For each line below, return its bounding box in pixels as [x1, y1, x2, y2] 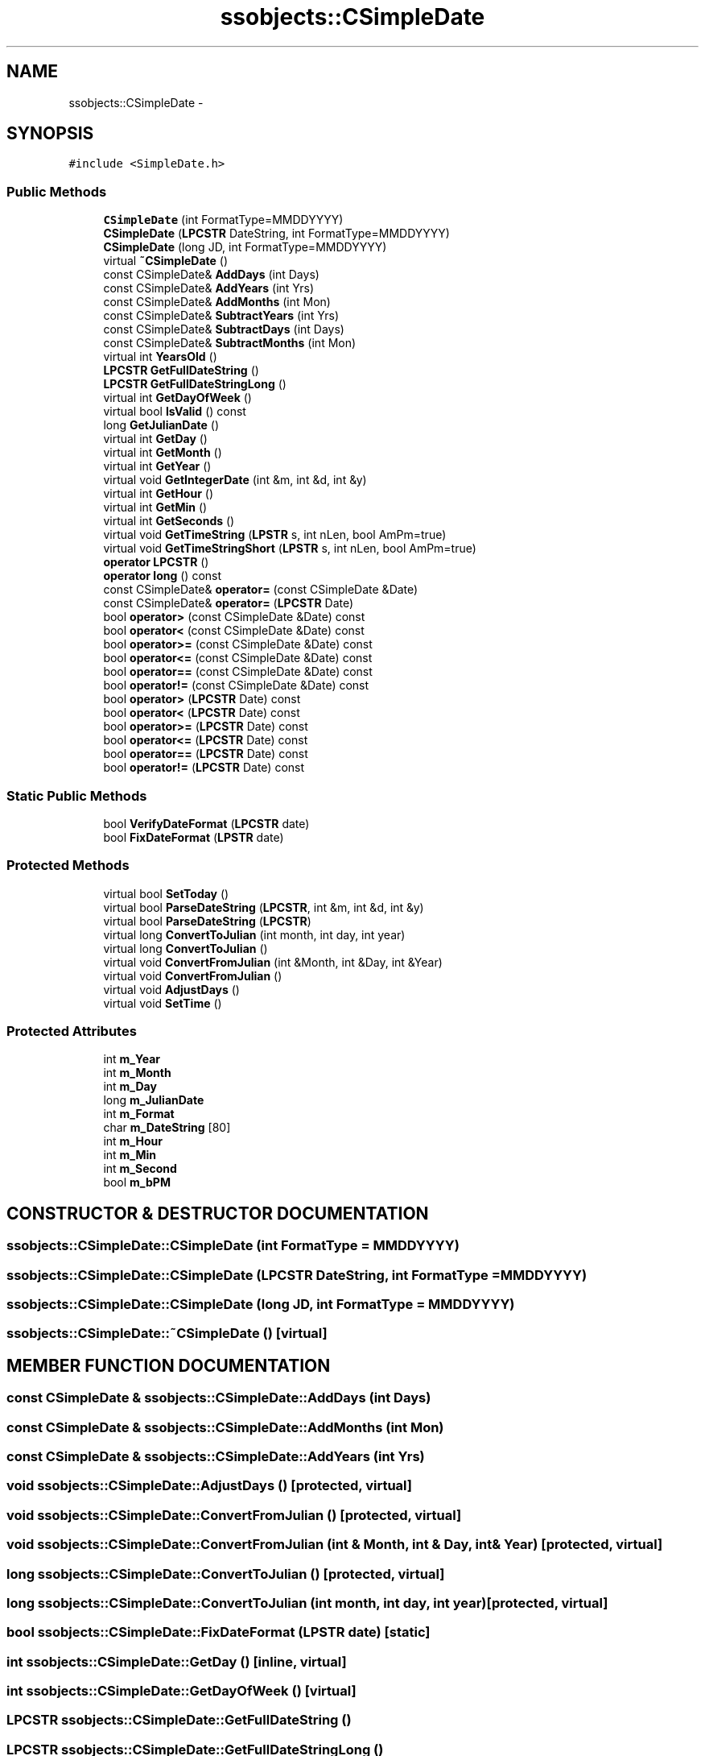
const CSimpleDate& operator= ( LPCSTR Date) [103, 596, 354, 611]
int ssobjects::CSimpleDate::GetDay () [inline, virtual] [6, 1653, 347, 1670]
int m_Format [103, 1107, 175, 1121]
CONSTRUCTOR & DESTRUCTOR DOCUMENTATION [6, 1203, 429, 1224]
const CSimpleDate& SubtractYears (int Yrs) [103, 309, 340, 323]
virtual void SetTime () [103, 996, 222, 1010]
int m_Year [103, 1052, 161, 1066]
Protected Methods [6, 857, 130, 874]
